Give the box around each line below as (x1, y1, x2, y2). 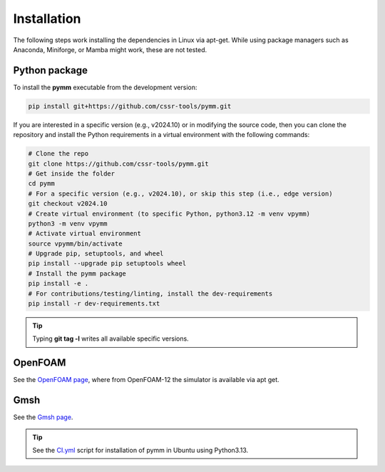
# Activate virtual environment (28, 229, 142, 238)
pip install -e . (28, 279, 89, 288)
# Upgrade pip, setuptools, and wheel (28, 250, 164, 258)
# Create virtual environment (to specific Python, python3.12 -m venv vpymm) (28, 209, 310, 218)
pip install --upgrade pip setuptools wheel (28, 259, 187, 268)
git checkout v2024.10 (28, 200, 108, 208)
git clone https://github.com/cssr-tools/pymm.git (28, 159, 210, 168)
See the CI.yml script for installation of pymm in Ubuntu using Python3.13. (32, 446, 249, 455)
